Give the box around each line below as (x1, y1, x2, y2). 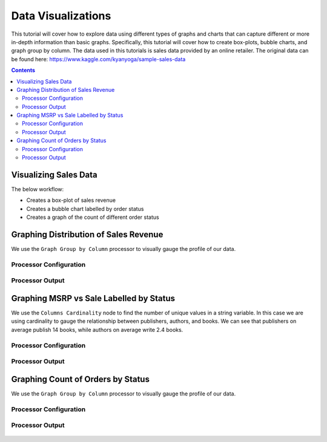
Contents (11, 67, 36, 74)
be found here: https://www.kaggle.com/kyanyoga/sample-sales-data (11, 55, 186, 63)
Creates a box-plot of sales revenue (26, 197, 116, 204)
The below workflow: (11, 185, 64, 193)
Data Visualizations (11, 9, 111, 22)
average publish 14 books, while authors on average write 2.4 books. (11, 326, 183, 333)
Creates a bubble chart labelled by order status (26, 205, 144, 212)
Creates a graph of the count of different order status (26, 213, 160, 221)
